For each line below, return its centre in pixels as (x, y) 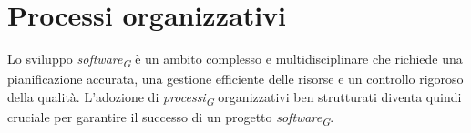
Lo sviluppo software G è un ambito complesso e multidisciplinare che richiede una (235, 60)
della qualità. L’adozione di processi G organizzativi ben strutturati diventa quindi (235, 97)
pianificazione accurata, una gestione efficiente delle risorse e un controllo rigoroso (235, 79)
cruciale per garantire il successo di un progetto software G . (171, 118)
